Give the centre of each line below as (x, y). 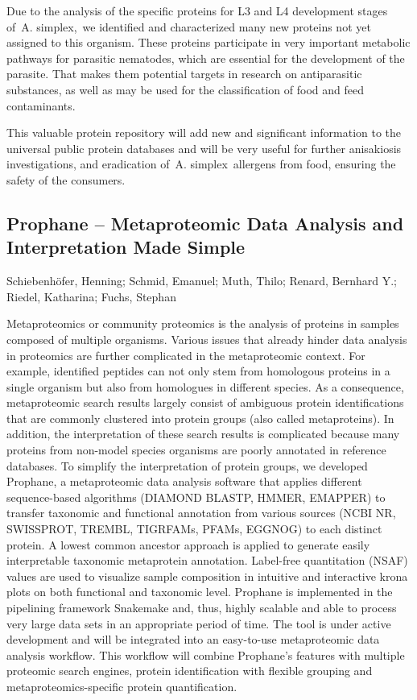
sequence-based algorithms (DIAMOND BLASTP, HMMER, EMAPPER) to (196, 497)
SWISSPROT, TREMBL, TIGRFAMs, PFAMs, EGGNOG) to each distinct (194, 529)
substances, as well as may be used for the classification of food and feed (185, 89)
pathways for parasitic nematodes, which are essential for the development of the (206, 58)
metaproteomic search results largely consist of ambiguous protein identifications (205, 402)
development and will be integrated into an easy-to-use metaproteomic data (193, 639)
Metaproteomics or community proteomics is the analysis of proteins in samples (203, 323)
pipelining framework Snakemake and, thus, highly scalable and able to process (202, 607)
